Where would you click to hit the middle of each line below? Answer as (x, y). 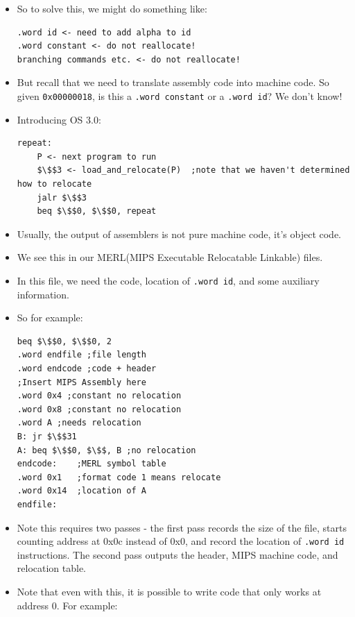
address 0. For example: (67, 605)
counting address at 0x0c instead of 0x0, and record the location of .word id (181, 541)
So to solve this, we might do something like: (112, 8)
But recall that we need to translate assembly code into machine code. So (173, 82)
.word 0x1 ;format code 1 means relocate (119, 477)
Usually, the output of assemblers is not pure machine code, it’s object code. (179, 234)
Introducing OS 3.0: (59, 119)
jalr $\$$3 (62, 197)
